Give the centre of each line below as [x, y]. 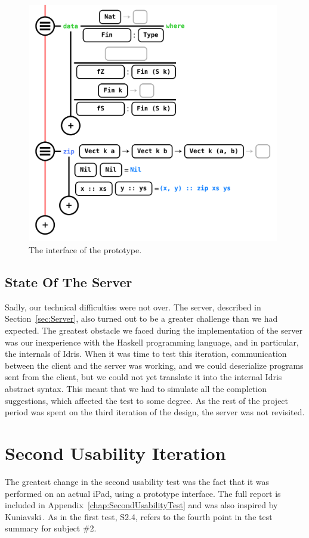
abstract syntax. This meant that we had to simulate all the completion [136, 388]
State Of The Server [69, 282]
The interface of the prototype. [85, 250]
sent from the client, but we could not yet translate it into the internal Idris [143, 377]
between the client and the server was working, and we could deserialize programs [154, 365]
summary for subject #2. [51, 528]
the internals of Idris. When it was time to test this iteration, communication [146, 354]
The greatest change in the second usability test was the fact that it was [137, 481]
